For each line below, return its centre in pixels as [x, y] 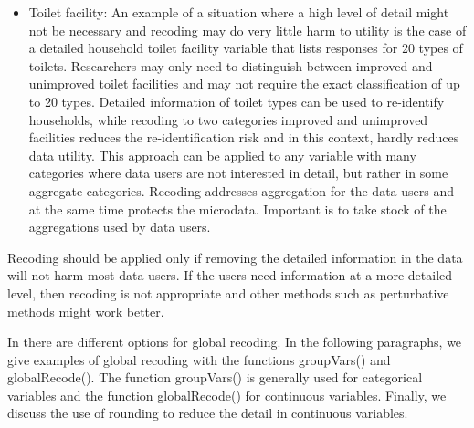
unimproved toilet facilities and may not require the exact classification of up [244, 84]
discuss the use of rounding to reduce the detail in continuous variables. [208, 413]
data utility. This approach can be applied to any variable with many [222, 155]
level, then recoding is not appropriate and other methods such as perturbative [228, 292]
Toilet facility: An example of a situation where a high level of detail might [239, 12]
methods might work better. [86, 311]
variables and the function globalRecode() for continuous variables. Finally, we [227, 395]
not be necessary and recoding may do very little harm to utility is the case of [248, 30]
